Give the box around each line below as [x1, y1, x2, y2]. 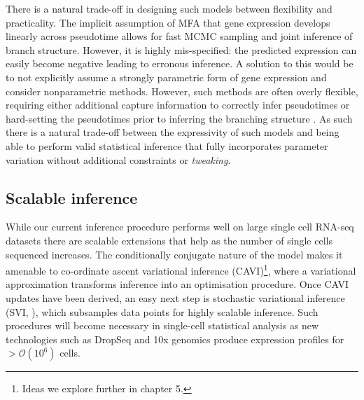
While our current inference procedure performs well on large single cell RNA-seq [6, 219, 354, 234]
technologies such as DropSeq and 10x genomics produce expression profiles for [6, 331, 344, 346]
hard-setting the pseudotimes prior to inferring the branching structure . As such [6, 111, 353, 125]
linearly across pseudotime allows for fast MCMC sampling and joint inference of [6, 29, 353, 43]
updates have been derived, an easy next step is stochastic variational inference [6, 290, 345, 305]
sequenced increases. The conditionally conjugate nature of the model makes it [6, 247, 343, 261]
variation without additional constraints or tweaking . [6, 152, 231, 167]
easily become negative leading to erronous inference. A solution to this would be [6, 56, 353, 71]
